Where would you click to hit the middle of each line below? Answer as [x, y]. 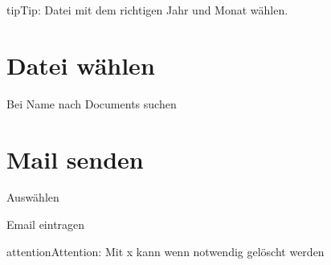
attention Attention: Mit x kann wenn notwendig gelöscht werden [165, 251]
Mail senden [75, 159]
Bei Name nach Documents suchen [92, 103]
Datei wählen [81, 65]
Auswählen [33, 197]
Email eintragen [46, 224]
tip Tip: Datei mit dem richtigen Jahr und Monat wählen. [147, 10]
